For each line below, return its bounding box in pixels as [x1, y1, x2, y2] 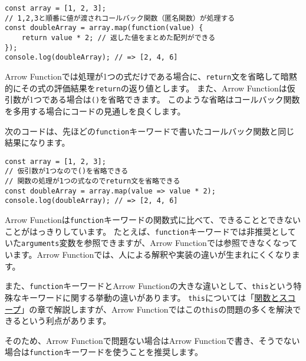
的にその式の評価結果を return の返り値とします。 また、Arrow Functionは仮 [5, 81, 295, 94]
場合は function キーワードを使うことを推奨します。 [5, 346, 203, 358]
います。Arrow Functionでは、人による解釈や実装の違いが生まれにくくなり [5, 248, 292, 260]
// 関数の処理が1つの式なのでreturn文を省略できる [5, 177, 180, 186]
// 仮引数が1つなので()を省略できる [5, 167, 129, 176]
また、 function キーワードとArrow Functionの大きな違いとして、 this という [5, 280, 294, 292]
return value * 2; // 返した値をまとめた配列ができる [21, 33, 216, 42]
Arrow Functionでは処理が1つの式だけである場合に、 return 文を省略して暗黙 [5, 70, 297, 82]
